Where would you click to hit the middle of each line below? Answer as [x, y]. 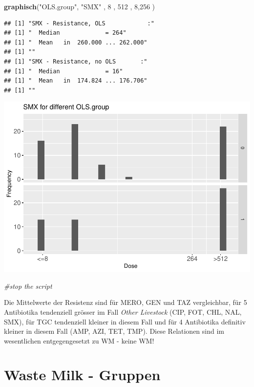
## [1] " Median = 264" [65, 33]
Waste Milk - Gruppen [82, 374]
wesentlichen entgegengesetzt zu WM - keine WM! [79, 340]
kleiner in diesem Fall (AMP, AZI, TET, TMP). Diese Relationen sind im [114, 331]
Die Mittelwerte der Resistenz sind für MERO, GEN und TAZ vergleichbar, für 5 [126, 302]
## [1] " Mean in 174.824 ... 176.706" [76, 81]
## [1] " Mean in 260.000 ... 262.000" [76, 42]
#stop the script [28, 286]
